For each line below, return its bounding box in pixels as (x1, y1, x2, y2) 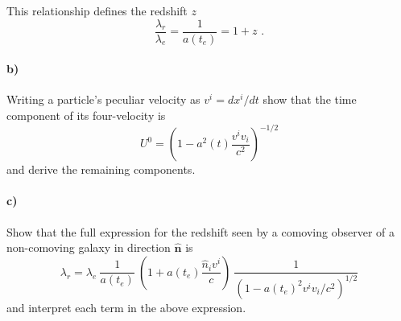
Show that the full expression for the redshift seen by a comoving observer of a (6, 223, 395, 240)
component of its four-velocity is (6, 107, 166, 124)
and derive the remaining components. (6, 161, 196, 178)
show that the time (263, 91, 357, 108)
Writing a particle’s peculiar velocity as (6, 91, 200, 108)
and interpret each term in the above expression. (6, 298, 246, 315)
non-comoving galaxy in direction (6, 239, 171, 256)
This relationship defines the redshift (6, 2, 188, 19)
